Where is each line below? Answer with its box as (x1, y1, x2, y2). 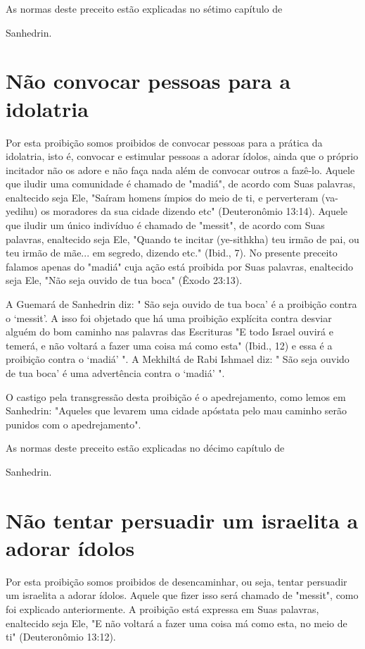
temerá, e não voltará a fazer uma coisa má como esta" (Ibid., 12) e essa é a (6, 338, 333, 352)
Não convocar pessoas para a (6, 66, 291, 95)
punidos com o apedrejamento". (6, 416, 141, 431)
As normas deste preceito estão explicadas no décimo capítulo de (6, 440, 285, 455)
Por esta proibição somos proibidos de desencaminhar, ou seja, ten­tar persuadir (6, 574, 347, 588)
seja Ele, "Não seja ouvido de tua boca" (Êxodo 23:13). (6, 273, 243, 288)
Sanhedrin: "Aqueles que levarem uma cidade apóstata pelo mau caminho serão (6, 403, 347, 418)
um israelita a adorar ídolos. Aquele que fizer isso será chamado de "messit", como (6, 588, 359, 602)
